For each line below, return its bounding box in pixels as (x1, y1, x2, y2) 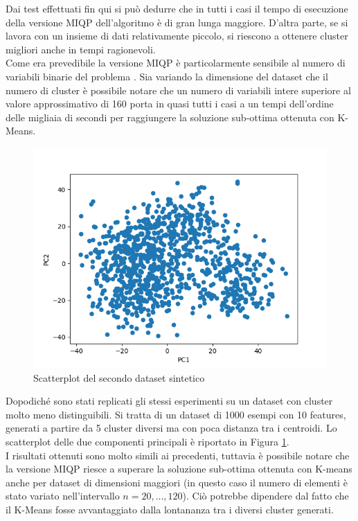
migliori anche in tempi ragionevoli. (6, 42, 156, 56)
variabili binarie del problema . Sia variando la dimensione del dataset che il (6, 69, 328, 83)
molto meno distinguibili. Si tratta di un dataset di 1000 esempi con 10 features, (6, 407, 346, 421)
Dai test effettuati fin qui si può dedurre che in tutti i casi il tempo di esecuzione (6, 1, 348, 15)
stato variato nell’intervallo (6, 488, 120, 503)
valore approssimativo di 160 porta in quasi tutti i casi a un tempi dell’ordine (6, 96, 334, 111)
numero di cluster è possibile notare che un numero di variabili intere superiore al (6, 82, 351, 97)
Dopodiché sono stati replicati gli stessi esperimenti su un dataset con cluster (6, 394, 333, 408)
